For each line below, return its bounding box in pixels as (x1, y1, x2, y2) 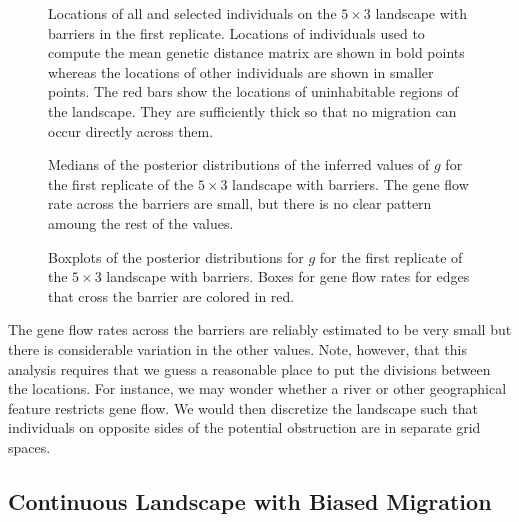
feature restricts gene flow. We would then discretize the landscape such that (8, 397, 478, 418)
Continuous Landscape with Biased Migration (8, 485, 492, 516)
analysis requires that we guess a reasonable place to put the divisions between (8, 358, 491, 379)
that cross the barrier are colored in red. (48, 285, 295, 306)
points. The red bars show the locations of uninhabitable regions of (48, 81, 459, 102)
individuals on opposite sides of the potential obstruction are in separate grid (8, 417, 481, 438)
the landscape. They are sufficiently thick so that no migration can (48, 100, 457, 121)
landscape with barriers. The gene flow (232, 173, 469, 194)
